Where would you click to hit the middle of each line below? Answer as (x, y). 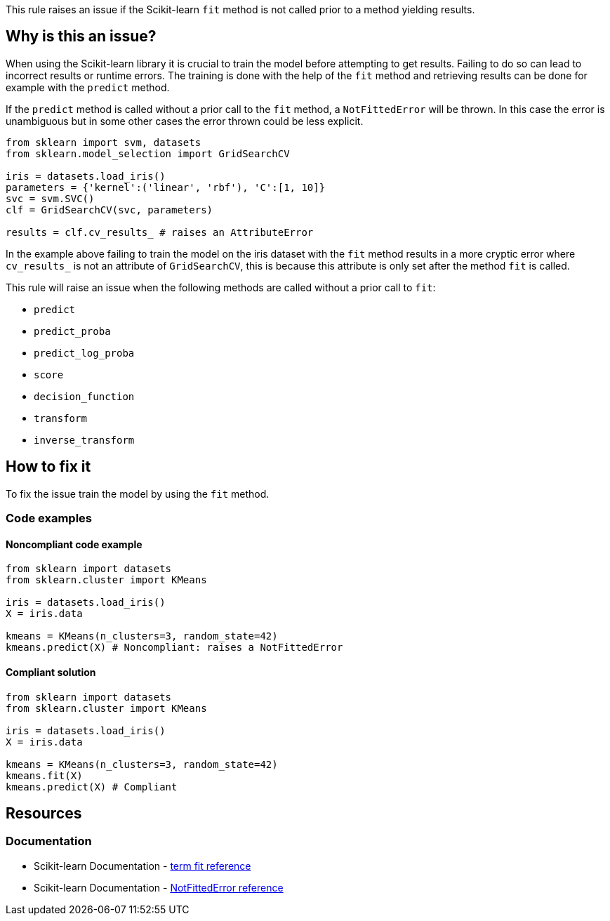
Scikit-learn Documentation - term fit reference (142, 866)
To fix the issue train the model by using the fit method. (138, 493)
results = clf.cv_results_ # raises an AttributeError (160, 232)
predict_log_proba (84, 353)
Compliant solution (51, 672)
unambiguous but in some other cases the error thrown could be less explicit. (185, 121)
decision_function (84, 396)
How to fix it (48, 467)
